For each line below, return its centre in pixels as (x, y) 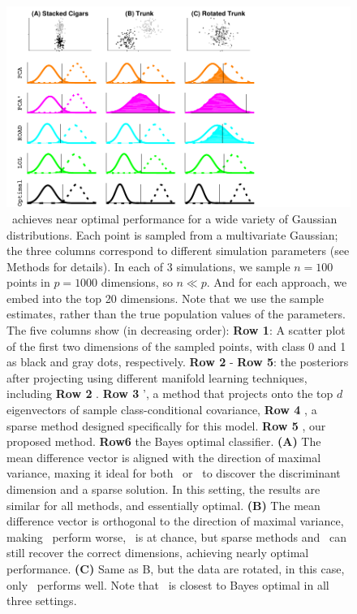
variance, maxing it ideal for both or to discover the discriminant (174, 473)
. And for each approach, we (277, 282)
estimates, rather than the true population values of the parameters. (176, 314)
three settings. (42, 601)
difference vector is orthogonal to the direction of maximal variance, (175, 521)
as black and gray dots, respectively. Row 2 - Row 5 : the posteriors (178, 362)
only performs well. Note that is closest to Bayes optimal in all (168, 584)
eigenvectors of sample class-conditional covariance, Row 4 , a (162, 410)
